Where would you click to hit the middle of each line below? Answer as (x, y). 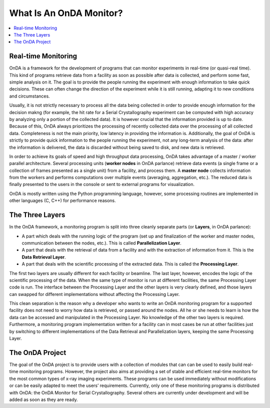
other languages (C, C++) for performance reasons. (62, 200)
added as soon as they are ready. (44, 399)
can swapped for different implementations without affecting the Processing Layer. (94, 294)
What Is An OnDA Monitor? (66, 13)
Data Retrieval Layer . (44, 257)
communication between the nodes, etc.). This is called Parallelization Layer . (102, 243)
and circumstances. (29, 96)
